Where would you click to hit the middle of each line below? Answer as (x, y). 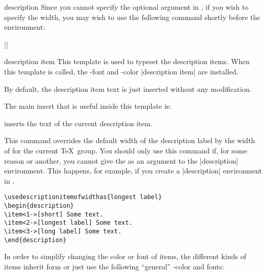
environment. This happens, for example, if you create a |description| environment (133, 171)
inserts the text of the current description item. (78, 123)
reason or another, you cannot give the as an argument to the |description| (121, 160)
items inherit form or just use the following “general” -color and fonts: (114, 266)
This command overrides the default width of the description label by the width (130, 140)
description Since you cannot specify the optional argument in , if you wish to (126, 7)
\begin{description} (39, 205)
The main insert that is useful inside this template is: (88, 106)
